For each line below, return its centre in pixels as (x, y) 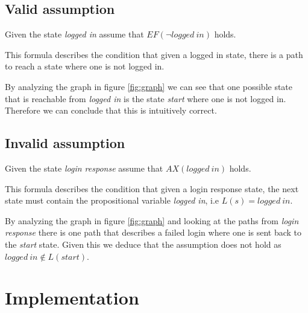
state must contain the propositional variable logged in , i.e (112, 200)
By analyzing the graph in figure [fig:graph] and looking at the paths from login (152, 220)
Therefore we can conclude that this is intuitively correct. (111, 110)
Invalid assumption (65, 143)
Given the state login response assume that (84, 168)
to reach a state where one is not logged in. (85, 66)
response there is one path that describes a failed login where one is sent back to (153, 232)
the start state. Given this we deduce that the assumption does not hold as (143, 244)
